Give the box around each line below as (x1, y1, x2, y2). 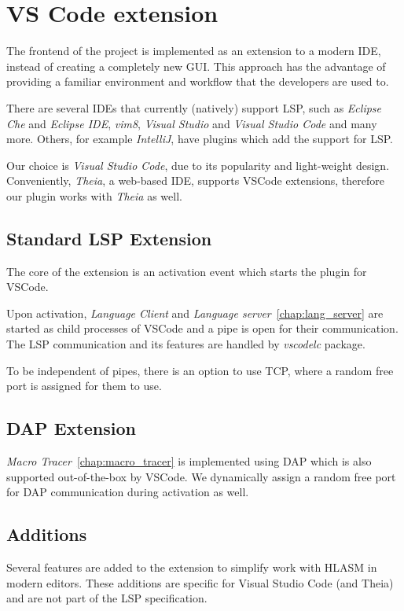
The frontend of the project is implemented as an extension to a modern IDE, (6, 42, 381, 59)
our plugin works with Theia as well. (6, 187, 182, 204)
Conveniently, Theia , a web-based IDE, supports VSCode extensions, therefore (6, 172, 384, 189)
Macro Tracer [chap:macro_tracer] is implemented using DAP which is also (6, 453, 372, 469)
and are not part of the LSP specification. (6, 590, 208, 606)
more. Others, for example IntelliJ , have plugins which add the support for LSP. (6, 131, 393, 147)
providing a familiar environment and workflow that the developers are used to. (6, 73, 389, 90)
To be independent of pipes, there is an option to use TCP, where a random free (6, 362, 394, 378)
